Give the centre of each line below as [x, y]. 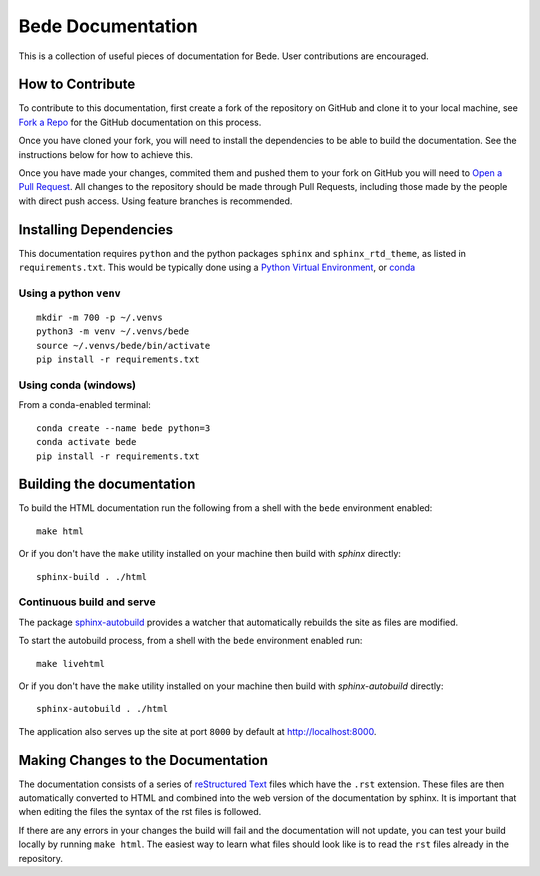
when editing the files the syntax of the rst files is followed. [140, 812]
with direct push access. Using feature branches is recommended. [155, 201]
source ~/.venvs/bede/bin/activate [123, 345]
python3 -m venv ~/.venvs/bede [113, 331]
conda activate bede [86, 442]
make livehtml [70, 663]
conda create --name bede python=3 [123, 428]
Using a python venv [70, 293]
